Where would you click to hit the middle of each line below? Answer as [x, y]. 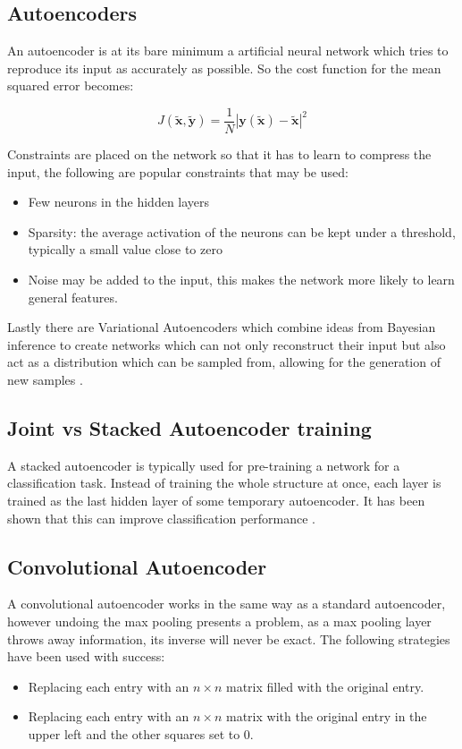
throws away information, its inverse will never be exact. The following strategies [229, 638]
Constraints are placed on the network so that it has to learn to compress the [219, 154]
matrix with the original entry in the [327, 716]
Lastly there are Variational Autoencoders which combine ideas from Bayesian [222, 327]
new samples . [45, 379]
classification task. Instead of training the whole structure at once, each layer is [224, 483]
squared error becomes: [71, 85]
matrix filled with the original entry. [325, 686]
